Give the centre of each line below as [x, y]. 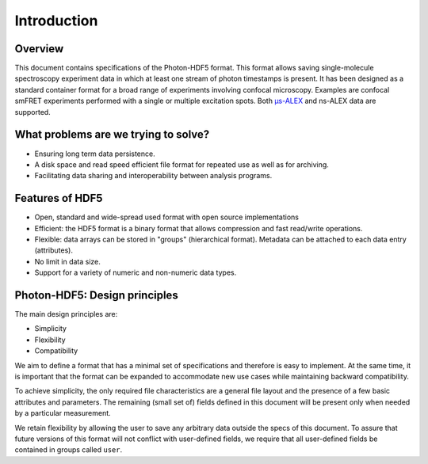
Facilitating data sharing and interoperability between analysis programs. [153, 176]
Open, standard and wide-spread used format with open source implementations [166, 217]
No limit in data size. [67, 261]
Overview [39, 49]
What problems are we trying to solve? [112, 135]
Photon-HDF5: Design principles [96, 295]
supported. [32, 112]
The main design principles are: [66, 314]
